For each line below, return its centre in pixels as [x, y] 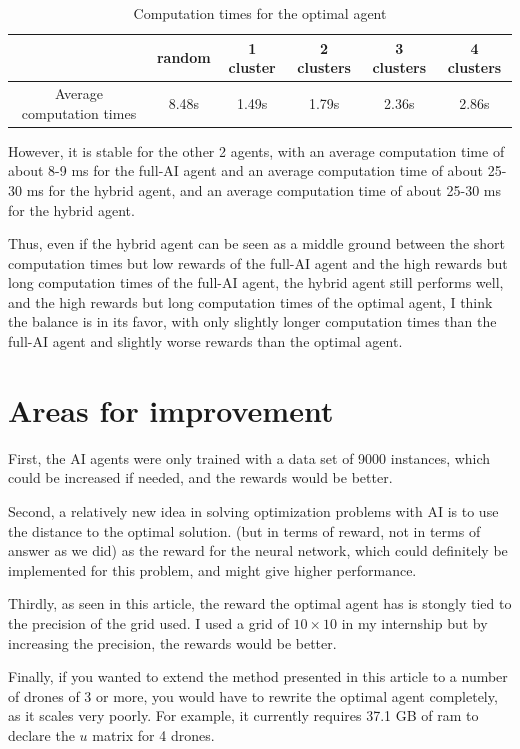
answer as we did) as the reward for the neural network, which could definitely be [258, 550]
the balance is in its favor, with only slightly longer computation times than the [252, 321]
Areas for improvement [171, 409]
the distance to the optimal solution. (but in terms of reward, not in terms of [244, 530]
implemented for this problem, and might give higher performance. [212, 569]
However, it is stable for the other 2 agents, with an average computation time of [256, 150]
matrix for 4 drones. [153, 734]
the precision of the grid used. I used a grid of [148, 622]
